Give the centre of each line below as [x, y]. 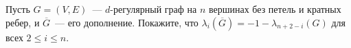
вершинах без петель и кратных [275, 9]
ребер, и [23, 22]
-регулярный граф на [154, 9]
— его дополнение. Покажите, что [127, 22]
